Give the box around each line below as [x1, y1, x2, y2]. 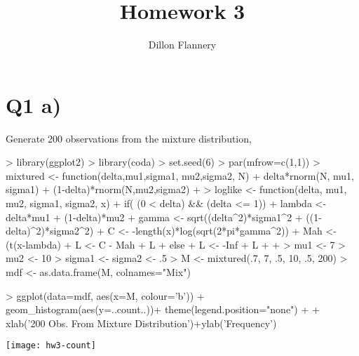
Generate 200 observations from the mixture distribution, [6, 131, 252, 145]
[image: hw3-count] [6, 341, 96, 351]
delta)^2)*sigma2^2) [6, 223, 94, 238]
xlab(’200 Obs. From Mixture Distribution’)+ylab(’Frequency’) [6, 315, 277, 330]
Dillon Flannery [148, 37, 217, 52]
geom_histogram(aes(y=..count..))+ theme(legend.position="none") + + [6, 302, 320, 317]
